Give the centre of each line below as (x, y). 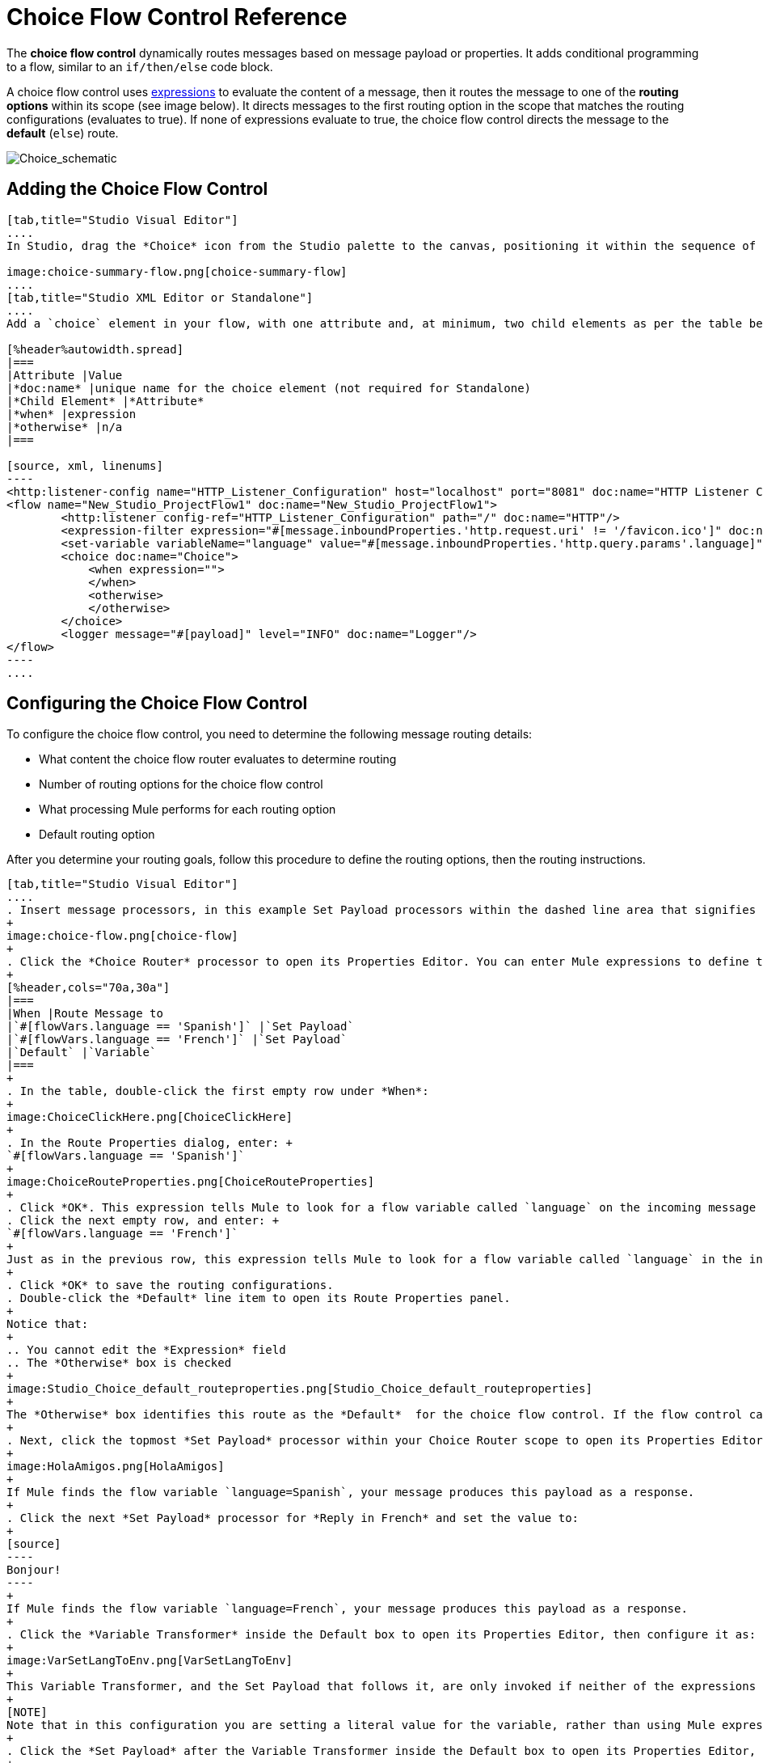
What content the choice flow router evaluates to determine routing (218, 759)
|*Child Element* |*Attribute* (105, 401)
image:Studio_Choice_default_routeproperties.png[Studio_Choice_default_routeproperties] (299, 1389)
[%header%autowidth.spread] (95, 349)
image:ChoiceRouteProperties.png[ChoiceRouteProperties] (191, 1182)
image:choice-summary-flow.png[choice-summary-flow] (177, 271)
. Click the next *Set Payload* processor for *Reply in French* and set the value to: (293, 1518)
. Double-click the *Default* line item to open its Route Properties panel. (259, 1298)
